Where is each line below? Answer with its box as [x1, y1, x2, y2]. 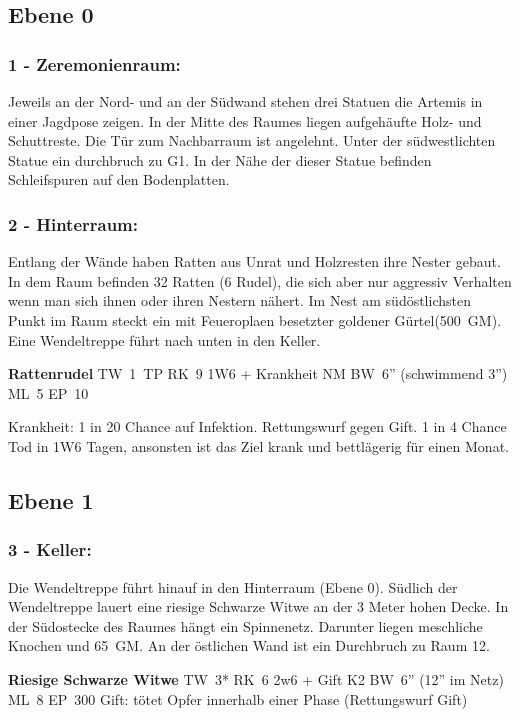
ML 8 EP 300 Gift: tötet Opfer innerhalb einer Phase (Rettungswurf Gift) [8, 688, 468, 709]
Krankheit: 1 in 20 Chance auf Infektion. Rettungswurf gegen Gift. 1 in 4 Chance [8, 416, 507, 437]
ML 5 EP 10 [8, 382, 89, 403]
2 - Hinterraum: [8, 211, 139, 236]
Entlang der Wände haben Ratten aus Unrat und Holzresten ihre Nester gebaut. [8, 251, 501, 272]
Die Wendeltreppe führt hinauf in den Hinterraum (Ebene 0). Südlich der [8, 576, 458, 597]
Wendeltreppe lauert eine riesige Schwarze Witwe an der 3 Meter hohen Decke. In [8, 596, 509, 617]
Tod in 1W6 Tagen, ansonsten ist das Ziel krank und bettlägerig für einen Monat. [8, 435, 509, 456]
